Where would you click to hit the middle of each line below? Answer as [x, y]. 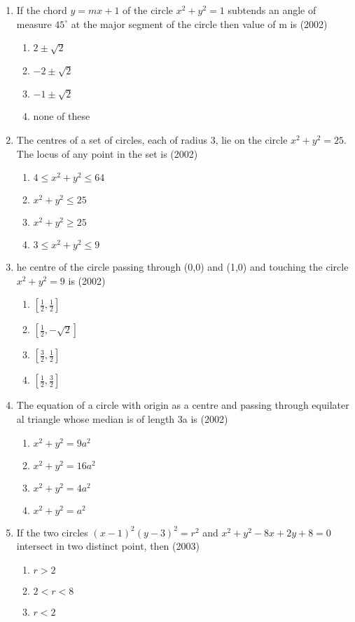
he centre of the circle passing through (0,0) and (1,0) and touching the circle [182, 267]
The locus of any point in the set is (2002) [107, 153]
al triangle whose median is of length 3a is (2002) [122, 419]
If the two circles [52, 532]
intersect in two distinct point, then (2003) [108, 546]
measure [34, 23]
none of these [62, 116]
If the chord [42, 10]
